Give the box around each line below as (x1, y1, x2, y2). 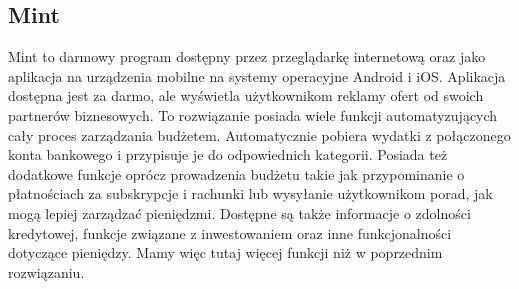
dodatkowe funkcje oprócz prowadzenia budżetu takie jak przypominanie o (8, 163, 465, 184)
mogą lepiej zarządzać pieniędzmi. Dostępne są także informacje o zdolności (8, 202, 471, 223)
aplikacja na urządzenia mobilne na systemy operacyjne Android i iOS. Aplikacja (8, 65, 506, 86)
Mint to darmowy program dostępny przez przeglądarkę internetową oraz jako (8, 46, 486, 67)
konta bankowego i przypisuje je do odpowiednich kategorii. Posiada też (8, 144, 448, 165)
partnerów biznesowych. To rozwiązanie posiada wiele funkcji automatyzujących (8, 104, 498, 125)
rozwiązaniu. (8, 261, 85, 282)
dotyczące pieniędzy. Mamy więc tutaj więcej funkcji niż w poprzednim (8, 242, 443, 263)
